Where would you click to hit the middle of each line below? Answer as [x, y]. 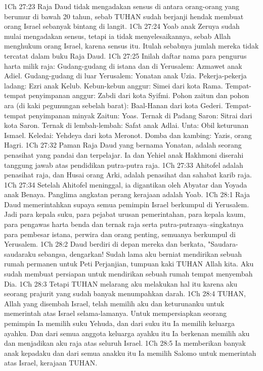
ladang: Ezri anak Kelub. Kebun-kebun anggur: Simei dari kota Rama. [114, 85]
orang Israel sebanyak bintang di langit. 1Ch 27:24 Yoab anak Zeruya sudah [122, 26]
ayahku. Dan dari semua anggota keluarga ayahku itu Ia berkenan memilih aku [127, 333]
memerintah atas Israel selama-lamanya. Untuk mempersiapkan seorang [115, 313]
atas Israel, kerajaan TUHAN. [51, 363]
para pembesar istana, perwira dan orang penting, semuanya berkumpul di [120, 234]
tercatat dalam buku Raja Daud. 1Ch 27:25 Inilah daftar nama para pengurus [125, 55]
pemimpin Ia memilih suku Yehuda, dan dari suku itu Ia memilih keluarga [120, 323]
